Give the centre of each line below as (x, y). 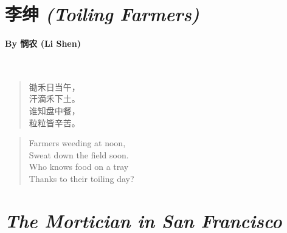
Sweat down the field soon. (79, 154)
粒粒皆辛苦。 (54, 122)
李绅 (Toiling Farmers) (102, 14)
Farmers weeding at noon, (77, 143)
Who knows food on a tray (79, 167)
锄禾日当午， (54, 86)
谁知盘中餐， (54, 110)
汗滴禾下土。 (54, 99)
